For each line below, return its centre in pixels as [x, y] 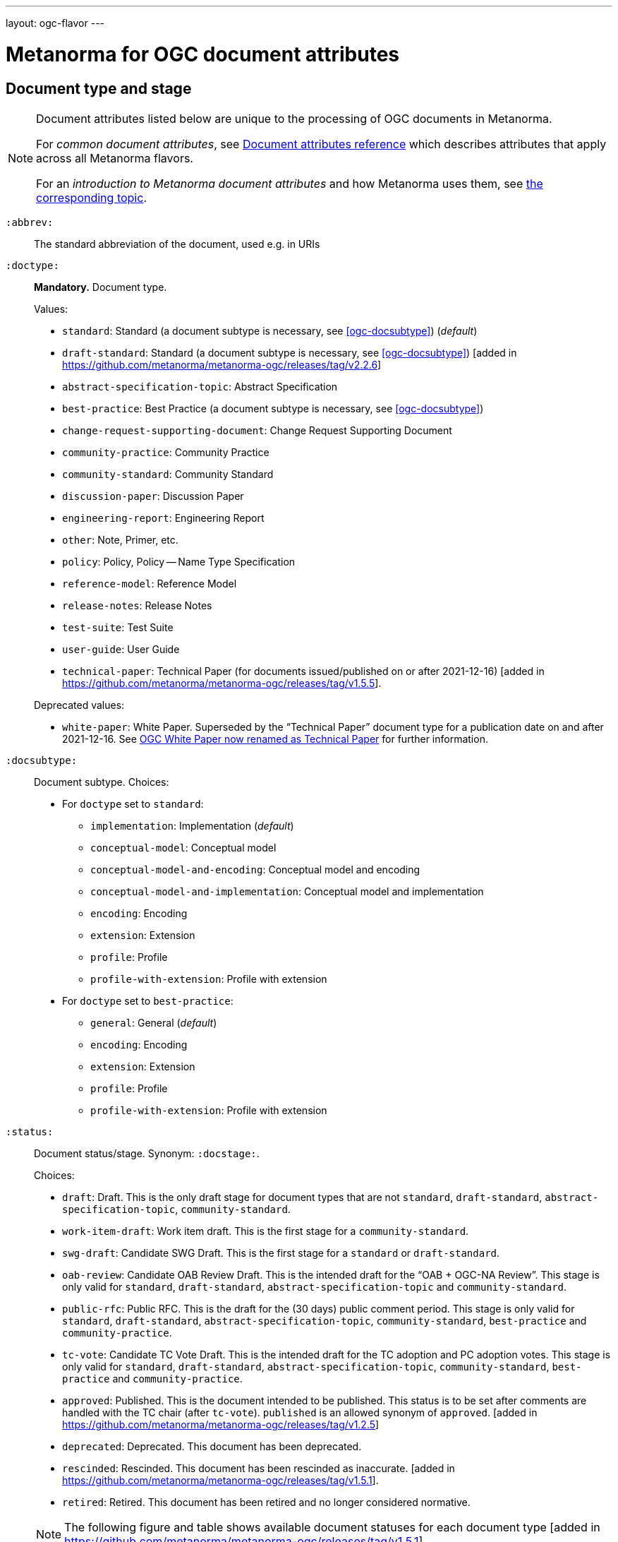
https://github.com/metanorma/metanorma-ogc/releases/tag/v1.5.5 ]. [222, 683]
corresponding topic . [91, 197]
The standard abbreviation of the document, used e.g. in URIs [177, 244]
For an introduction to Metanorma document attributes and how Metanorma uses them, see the [290, 183]
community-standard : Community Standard [168, 474]
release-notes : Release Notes [137, 605]
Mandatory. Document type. [101, 287]
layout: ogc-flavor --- [55, 23]
